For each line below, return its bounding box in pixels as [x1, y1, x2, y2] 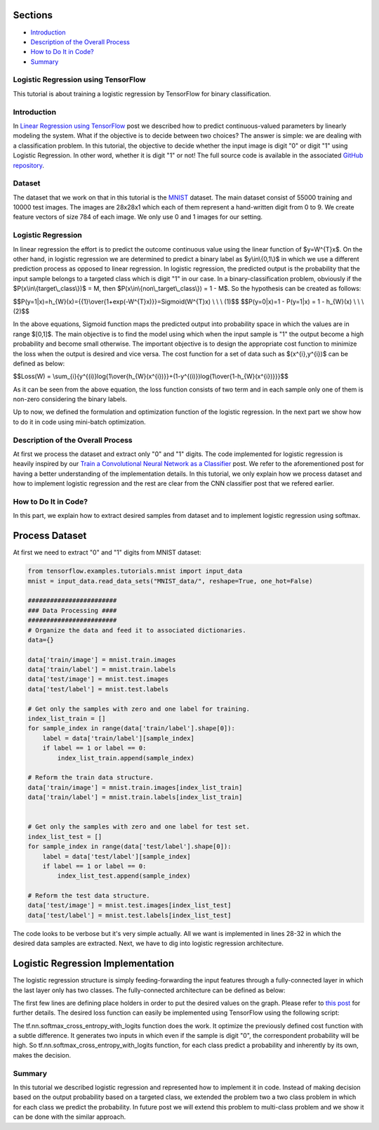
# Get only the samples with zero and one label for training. [27, 705, 251, 713]
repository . [13, 161, 45, 169]
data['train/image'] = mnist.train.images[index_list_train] [27, 784, 243, 791]
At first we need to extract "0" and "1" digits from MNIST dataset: [13, 548, 201, 557]
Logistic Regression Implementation [13, 958, 175, 970]
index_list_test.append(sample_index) [57, 872, 191, 880]
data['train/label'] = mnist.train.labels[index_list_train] [27, 793, 243, 801]
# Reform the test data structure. [27, 892, 150, 900]
